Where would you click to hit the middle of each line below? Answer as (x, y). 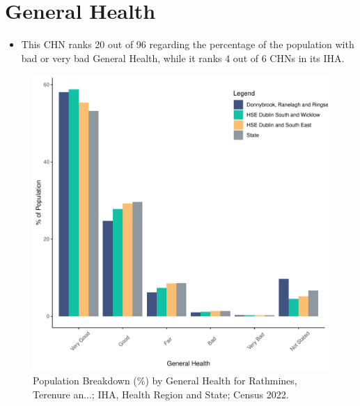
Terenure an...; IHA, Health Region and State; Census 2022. (161, 394)
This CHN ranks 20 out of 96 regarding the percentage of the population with (188, 44)
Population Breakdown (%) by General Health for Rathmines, (165, 380)
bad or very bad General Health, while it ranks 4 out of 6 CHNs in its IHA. (183, 58)
